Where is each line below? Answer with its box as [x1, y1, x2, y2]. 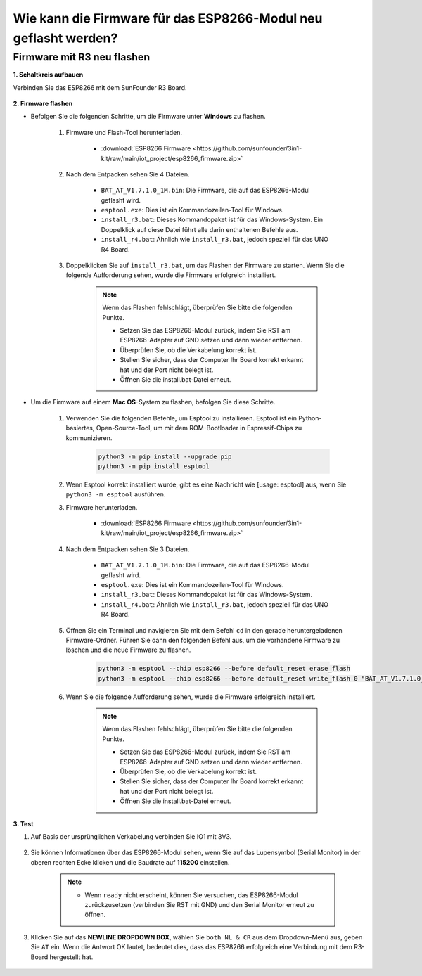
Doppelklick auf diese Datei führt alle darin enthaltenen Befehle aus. [101, 225, 298, 233]
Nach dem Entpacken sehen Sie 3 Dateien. [65, 545, 190, 553]
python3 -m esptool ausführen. [65, 490, 166, 499]
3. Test [13, 819, 34, 828]
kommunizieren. [65, 433, 113, 442]
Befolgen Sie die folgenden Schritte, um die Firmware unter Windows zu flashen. [30, 113, 267, 121]
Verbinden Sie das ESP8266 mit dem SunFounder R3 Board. [13, 83, 187, 91]
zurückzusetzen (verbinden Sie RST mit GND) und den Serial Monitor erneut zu [84, 900, 314, 908]
